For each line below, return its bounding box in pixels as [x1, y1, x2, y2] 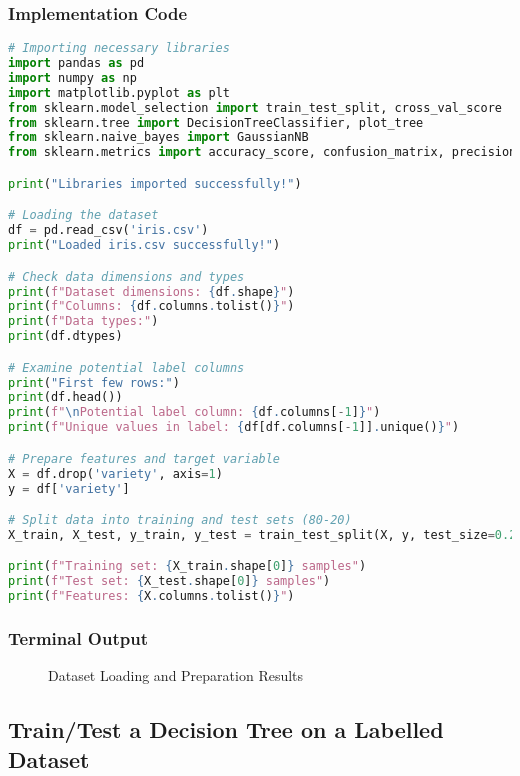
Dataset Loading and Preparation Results [48, 665, 304, 686]
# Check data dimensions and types [8, 269, 245, 284]
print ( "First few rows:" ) [8, 375, 180, 390]
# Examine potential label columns [8, 360, 245, 375]
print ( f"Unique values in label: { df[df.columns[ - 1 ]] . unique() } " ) [8, 420, 460, 435]
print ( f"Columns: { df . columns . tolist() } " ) [8, 299, 295, 314]
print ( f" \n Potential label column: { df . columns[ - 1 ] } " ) [8, 405, 381, 420]
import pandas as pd [8, 56, 145, 71]
